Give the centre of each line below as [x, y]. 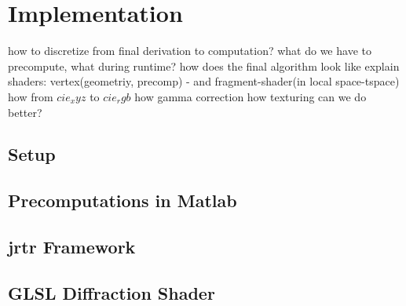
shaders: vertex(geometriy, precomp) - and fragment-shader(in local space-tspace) [204, 81]
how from [31, 96]
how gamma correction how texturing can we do [251, 96]
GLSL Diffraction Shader [112, 292]
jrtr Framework [72, 247]
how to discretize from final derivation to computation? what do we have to [190, 51]
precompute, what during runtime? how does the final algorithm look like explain [204, 66]
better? [25, 112]
